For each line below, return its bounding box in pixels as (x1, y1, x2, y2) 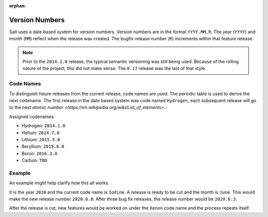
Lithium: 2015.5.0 (21, 136, 61, 142)
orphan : (9, 3, 26, 8)
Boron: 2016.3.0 (21, 150, 58, 156)
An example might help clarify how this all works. (9, 180, 110, 186)
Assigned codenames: (9, 113, 55, 119)
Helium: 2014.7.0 (21, 129, 60, 136)
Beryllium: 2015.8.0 (21, 144, 65, 150)
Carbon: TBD (21, 158, 48, 163)
